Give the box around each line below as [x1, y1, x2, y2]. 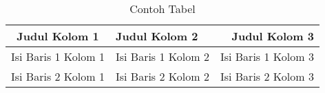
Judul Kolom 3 [231, 28, 314, 44]
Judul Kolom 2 [115, 28, 198, 44]
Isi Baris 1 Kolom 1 [11, 49, 105, 64]
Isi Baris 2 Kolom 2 [115, 68, 209, 84]
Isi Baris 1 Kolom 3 [220, 49, 314, 64]
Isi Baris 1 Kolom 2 [115, 49, 209, 64]
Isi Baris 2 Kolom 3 [220, 68, 314, 84]
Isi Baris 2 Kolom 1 [11, 68, 105, 84]
